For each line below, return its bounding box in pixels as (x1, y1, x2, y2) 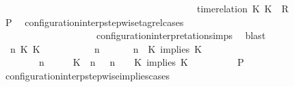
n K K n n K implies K (10, 41, 202, 55)
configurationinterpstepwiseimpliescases (5, 68, 170, 82)
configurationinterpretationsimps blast (96, 28, 266, 42)
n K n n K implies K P (38, 55, 244, 69)
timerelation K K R (196, 1, 289, 15)
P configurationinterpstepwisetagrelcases (5, 14, 184, 29)
